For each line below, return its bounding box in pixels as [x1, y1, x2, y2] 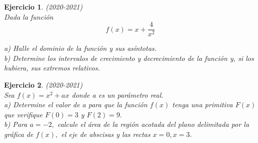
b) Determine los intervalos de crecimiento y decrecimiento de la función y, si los [4, 52, 254, 63]
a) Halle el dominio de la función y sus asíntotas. [4, 43, 157, 53]
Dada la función [4, 11, 54, 22]
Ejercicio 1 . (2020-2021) [4, 2, 83, 12]
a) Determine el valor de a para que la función [4, 99, 148, 110]
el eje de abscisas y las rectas [61, 129, 151, 139]
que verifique [4, 109, 43, 119]
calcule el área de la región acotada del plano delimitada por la [57, 119, 249, 129]
